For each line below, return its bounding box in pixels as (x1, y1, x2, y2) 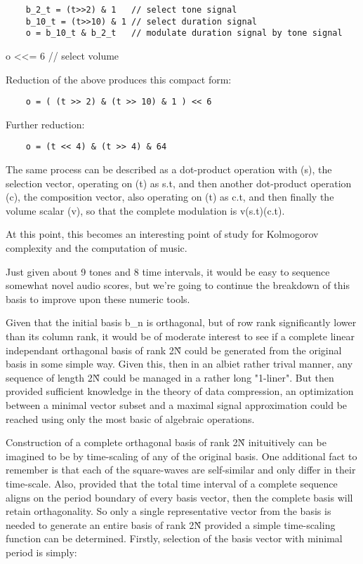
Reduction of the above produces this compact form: (6, 72, 232, 86)
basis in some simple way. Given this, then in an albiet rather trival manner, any (6, 356, 353, 371)
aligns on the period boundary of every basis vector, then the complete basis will (6, 490, 353, 504)
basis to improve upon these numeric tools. (6, 291, 190, 306)
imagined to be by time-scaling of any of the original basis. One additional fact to (6, 448, 357, 463)
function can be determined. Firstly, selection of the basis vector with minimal (6, 531, 343, 546)
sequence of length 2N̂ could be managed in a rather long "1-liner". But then (6, 370, 334, 384)
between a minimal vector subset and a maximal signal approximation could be (6, 397, 348, 412)
